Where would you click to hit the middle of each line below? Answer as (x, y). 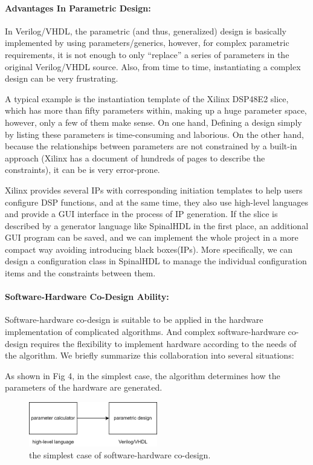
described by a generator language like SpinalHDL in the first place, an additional (157, 225)
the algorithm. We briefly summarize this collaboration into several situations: (150, 355)
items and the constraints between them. (80, 273)
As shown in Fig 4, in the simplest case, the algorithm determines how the (143, 375)
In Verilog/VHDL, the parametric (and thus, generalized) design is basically (146, 31)
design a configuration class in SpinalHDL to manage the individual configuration (156, 261)
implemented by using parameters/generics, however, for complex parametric (147, 43)
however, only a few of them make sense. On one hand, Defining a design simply (153, 122)
